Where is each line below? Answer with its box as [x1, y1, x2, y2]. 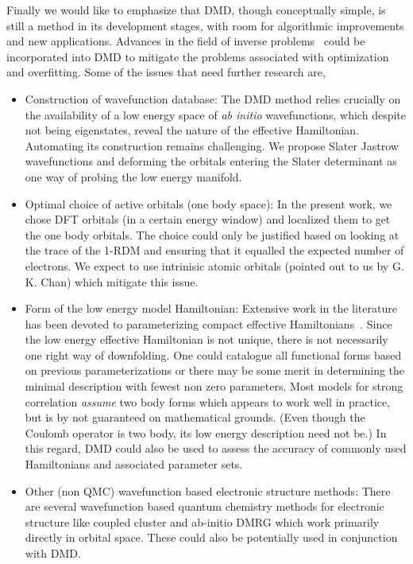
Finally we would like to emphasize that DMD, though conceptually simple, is [6, 2, 386, 18]
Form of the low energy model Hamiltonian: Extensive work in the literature [25, 300, 397, 317]
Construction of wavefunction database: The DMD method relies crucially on [25, 90, 401, 107]
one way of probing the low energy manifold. [25, 168, 242, 185]
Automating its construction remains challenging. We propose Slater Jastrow [25, 137, 399, 154]
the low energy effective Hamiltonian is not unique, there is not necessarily [25, 331, 388, 348]
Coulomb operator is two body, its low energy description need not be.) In [25, 424, 387, 441]
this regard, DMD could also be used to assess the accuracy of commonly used [25, 440, 407, 457]
